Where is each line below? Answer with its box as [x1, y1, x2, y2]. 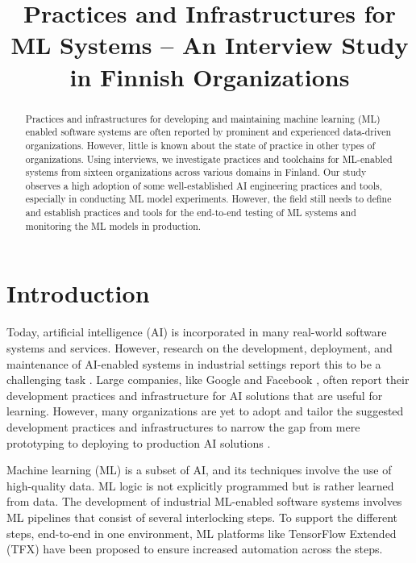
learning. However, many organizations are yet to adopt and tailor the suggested [6, 402, 404, 419]
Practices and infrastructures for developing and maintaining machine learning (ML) [25, 111, 381, 125]
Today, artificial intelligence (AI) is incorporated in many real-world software [6, 323, 387, 340]
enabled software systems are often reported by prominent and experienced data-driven [25, 125, 392, 139]
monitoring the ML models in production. [25, 219, 202, 232]
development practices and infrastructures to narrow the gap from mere [6, 418, 360, 435]
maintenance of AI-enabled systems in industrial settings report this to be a [6, 355, 381, 372]
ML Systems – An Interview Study [10, 28, 409, 61]
